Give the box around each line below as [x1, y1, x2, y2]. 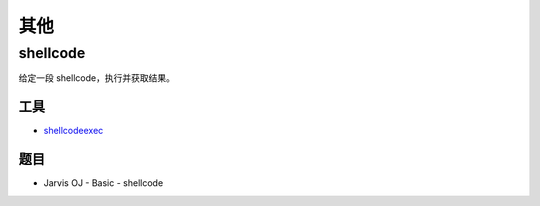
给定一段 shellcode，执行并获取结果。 [18, 72, 175, 84]
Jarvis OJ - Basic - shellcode [43, 177, 164, 189]
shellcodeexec [43, 125, 104, 137]
